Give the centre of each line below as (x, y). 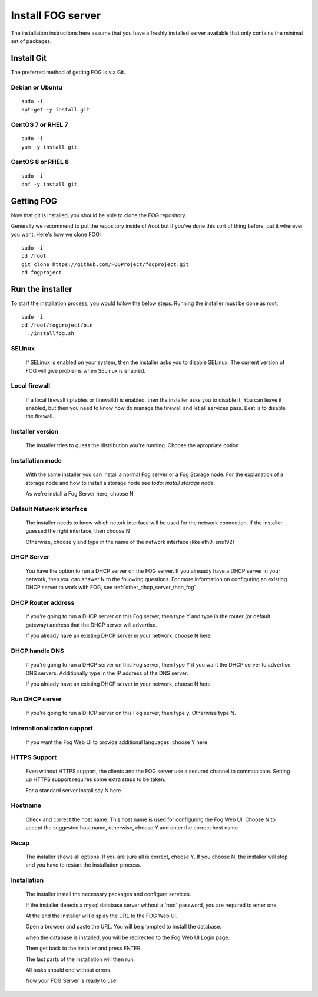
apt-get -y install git (56, 110)
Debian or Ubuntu (37, 87)
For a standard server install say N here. (74, 790)
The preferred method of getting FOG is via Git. (68, 72)
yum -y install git (49, 147)
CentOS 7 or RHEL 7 (39, 124)
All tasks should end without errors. (69, 970)
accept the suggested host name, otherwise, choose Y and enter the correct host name (132, 827)
